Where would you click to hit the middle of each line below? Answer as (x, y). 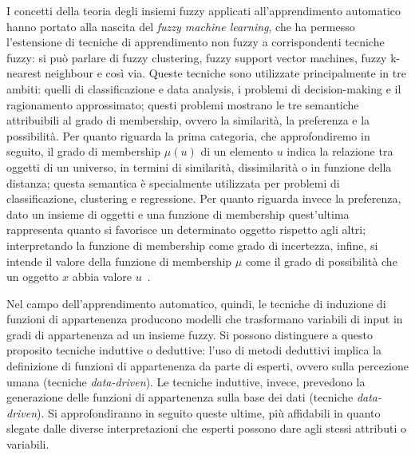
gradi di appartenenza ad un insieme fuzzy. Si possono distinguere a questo (190, 334)
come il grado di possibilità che (321, 261)
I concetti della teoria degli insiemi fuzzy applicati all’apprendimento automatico (204, 10)
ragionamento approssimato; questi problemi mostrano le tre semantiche (183, 104)
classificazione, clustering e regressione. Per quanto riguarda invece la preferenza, (204, 198)
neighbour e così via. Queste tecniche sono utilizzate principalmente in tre (225, 73)
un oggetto (33, 277)
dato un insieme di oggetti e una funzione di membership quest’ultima (178, 214)
